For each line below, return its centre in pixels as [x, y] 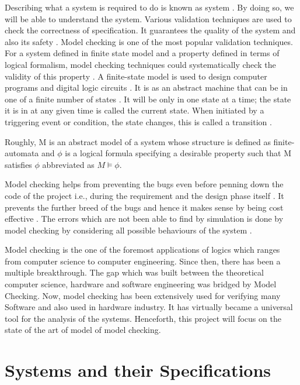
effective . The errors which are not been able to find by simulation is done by [144, 219]
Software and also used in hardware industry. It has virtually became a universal [149, 307]
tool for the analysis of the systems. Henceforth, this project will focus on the [143, 318]
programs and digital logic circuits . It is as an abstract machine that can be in [146, 87]
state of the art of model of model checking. [83, 330]
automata [22, 153]
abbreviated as [68, 164]
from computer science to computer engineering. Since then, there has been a [143, 261]
